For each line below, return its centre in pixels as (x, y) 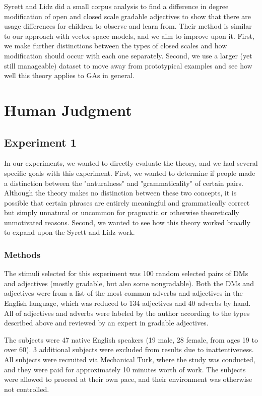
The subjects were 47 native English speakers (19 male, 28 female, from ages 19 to (131, 339)
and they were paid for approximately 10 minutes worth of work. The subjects (125, 369)
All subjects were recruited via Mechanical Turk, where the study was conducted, (130, 359)
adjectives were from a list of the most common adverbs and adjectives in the (123, 293)
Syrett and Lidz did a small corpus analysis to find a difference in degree (116, 6)
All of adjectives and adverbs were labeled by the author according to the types (127, 313)
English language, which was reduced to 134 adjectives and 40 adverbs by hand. (127, 303)
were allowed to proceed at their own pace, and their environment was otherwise (128, 379)
